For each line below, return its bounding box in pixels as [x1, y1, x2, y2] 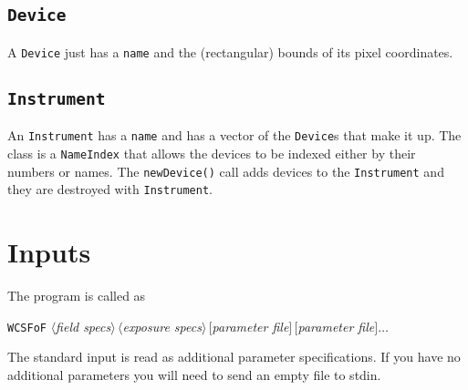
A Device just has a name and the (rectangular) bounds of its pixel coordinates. [7, 42, 453, 61]
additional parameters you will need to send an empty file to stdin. [7, 364, 381, 384]
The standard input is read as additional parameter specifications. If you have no [7, 347, 461, 366]
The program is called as [7, 285, 146, 304]
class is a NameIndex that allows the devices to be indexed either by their [7, 143, 416, 162]
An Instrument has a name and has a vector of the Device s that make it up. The [7, 126, 462, 145]
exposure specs [122, 316, 202, 335]
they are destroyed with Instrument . [7, 180, 213, 199]
